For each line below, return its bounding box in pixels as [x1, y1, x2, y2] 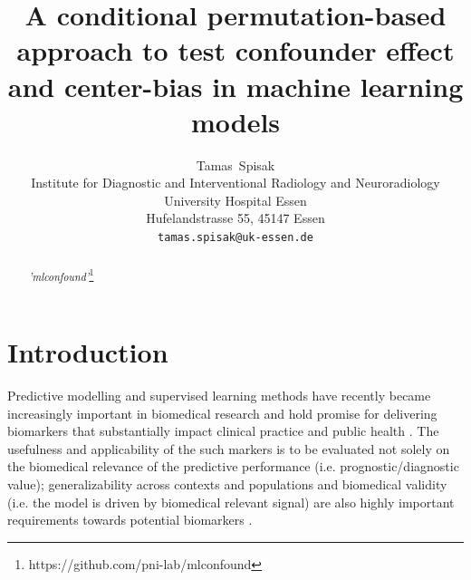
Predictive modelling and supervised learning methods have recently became [7, 386, 431, 405]
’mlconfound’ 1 [28, 266, 94, 284]
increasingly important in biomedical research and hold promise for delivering [7, 403, 437, 422]
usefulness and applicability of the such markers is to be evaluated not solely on [7, 439, 450, 458]
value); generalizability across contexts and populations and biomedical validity [7, 475, 447, 494]
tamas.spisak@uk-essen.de [158, 231, 313, 245]
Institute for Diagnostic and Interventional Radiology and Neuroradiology [31, 173, 440, 192]
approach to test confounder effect [16, 32, 455, 69]
